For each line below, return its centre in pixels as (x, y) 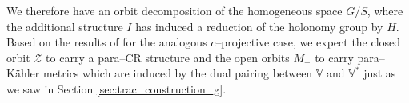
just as (380, 73)
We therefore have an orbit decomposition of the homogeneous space (174, 10)
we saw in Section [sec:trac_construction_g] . (116, 88)
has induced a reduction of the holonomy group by (259, 26)
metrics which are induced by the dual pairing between (178, 73)
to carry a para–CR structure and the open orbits (168, 57)
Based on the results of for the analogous (107, 42)
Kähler (23, 73)
